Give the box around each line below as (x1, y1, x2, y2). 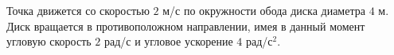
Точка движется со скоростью (6, 2, 150, 18)
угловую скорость (6, 33, 92, 49)
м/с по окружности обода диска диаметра (162, 2, 365, 18)
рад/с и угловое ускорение (103, 33, 233, 49)
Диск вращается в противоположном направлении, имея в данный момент (6, 17, 365, 34)
